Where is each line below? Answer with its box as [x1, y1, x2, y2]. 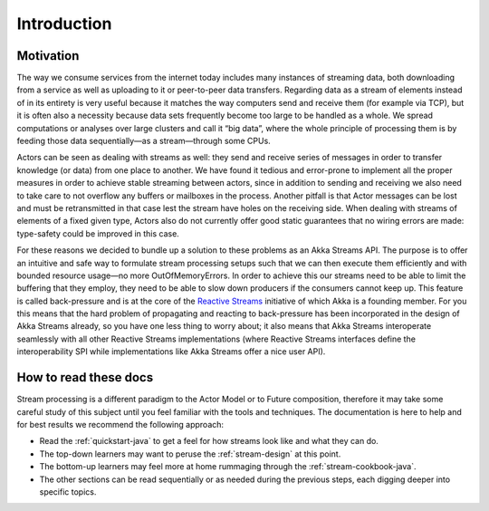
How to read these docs [16, 370, 154, 385]
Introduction [16, 14, 112, 34]
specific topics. [39, 486, 97, 497]
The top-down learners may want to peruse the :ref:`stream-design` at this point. [39, 448, 341, 459]
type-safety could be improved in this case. [16, 227, 180, 239]
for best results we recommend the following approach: [16, 419, 225, 429]
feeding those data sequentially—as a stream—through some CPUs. [16, 136, 271, 147]
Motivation [16, 48, 80, 63]
